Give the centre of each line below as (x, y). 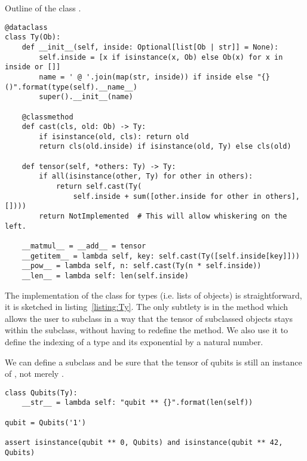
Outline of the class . (43, 8)
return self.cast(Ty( (99, 187)
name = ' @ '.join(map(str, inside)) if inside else (146, 77)
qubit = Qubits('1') (46, 422)
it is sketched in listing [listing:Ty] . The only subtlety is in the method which (147, 307)
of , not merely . (34, 374)
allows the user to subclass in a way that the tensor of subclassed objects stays (149, 318)
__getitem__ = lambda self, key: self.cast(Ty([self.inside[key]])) (161, 256)
